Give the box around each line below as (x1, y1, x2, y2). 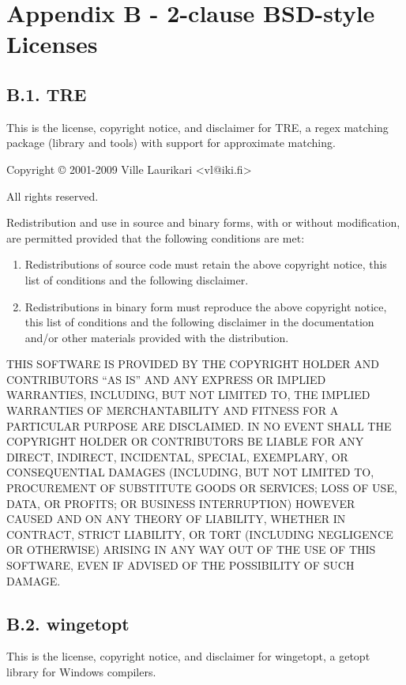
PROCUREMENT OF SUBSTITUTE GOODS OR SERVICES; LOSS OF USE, (6, 480, 397, 496)
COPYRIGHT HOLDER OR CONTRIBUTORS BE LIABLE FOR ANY (6, 433, 364, 450)
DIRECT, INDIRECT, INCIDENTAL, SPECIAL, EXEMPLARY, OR (6, 448, 348, 465)
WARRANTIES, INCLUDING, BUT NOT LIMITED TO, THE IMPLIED (6, 386, 370, 403)
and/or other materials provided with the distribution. (24, 329, 289, 345)
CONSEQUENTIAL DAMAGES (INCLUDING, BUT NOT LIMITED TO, (6, 464, 374, 480)
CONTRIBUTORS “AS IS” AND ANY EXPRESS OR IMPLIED (6, 371, 326, 387)
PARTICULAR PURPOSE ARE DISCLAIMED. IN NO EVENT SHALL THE (6, 417, 392, 434)
